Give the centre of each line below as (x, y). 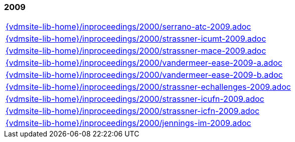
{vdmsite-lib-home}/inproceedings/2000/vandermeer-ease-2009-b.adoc (144, 75)
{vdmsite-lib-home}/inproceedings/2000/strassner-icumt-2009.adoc (136, 39)
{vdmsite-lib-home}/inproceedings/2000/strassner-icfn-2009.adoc (133, 111)
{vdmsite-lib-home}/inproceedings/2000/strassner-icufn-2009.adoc (135, 99)
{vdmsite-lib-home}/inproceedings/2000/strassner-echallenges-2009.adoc (148, 87)
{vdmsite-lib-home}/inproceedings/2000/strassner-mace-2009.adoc (136, 51)
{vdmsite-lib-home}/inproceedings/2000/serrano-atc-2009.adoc (128, 27)
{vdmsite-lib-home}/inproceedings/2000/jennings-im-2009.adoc (128, 123)
